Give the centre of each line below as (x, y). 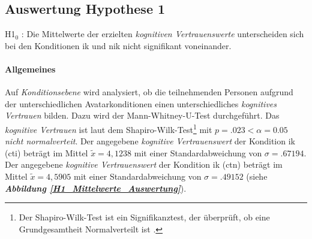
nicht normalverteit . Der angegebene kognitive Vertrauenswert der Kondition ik (150, 141)
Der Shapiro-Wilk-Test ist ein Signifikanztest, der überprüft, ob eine (144, 217)
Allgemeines (30, 69)
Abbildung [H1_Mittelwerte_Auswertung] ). (96, 188)
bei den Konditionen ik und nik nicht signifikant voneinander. (118, 45)
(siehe (257, 176)
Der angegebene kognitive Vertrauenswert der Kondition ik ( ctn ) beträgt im (144, 164)
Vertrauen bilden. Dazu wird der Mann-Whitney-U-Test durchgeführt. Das (142, 115)
